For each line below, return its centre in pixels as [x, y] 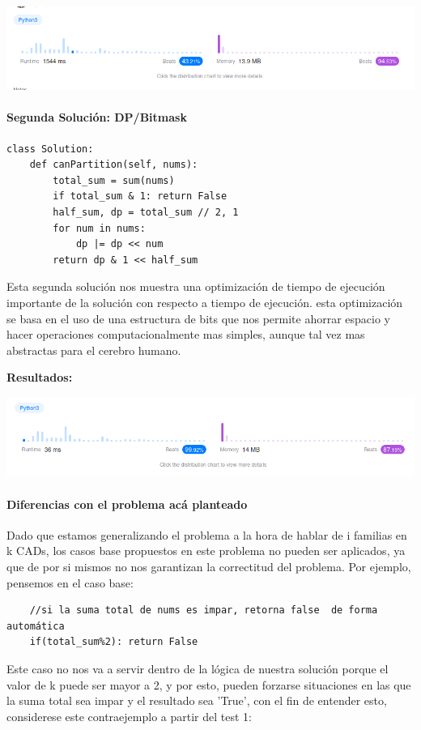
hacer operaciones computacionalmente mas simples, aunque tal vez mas [186, 334]
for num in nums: [99, 228]
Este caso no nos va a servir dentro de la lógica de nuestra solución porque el [198, 668]
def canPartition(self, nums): [114, 165]
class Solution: [50, 149]
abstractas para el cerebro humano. [94, 350]
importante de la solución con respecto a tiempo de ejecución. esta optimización [205, 302]
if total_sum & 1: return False [140, 196]
